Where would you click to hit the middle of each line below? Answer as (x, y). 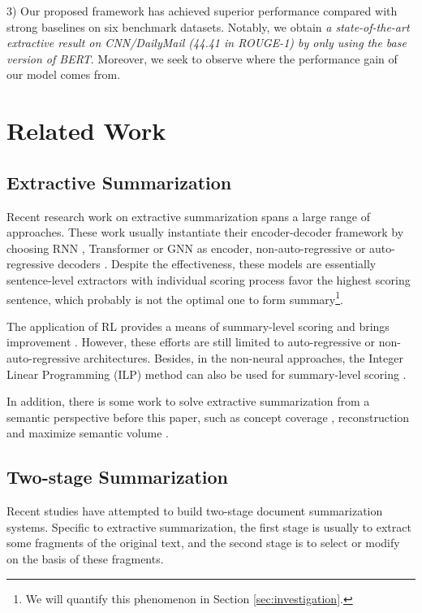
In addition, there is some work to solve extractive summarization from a (188, 401)
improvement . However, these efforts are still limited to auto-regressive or (191, 342)
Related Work (86, 130)
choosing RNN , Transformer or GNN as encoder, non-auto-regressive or (186, 248)
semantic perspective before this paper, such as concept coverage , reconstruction (208, 417)
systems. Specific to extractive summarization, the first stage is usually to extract (209, 526)
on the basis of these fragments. (85, 558)
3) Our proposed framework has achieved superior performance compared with (202, 11)
